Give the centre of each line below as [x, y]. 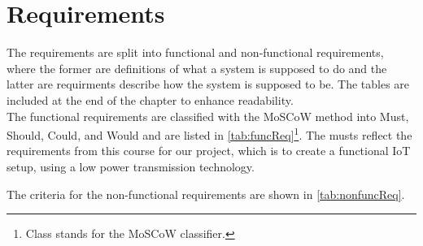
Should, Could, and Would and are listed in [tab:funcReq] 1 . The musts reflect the [209, 134]
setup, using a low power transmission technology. [131, 166]
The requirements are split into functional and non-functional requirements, [195, 52]
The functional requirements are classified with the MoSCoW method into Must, [208, 116]
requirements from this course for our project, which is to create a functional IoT [209, 151]
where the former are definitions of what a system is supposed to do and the [197, 68]
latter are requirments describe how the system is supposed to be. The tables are [208, 84]
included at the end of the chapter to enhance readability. [150, 99]
